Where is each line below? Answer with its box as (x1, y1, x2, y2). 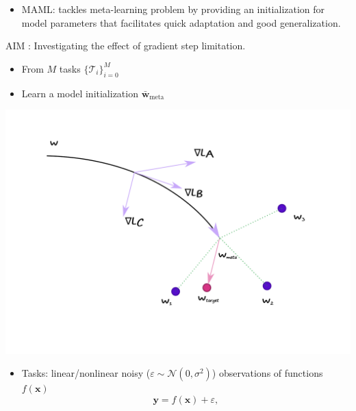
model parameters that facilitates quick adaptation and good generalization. (21, 15, 341, 29)
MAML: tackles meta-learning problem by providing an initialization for (21, 2, 325, 16)
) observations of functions (212, 366, 323, 380)
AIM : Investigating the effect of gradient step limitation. (5, 38, 246, 53)
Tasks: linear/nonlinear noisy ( (21, 366, 151, 380)
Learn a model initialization (21, 86, 138, 100)
